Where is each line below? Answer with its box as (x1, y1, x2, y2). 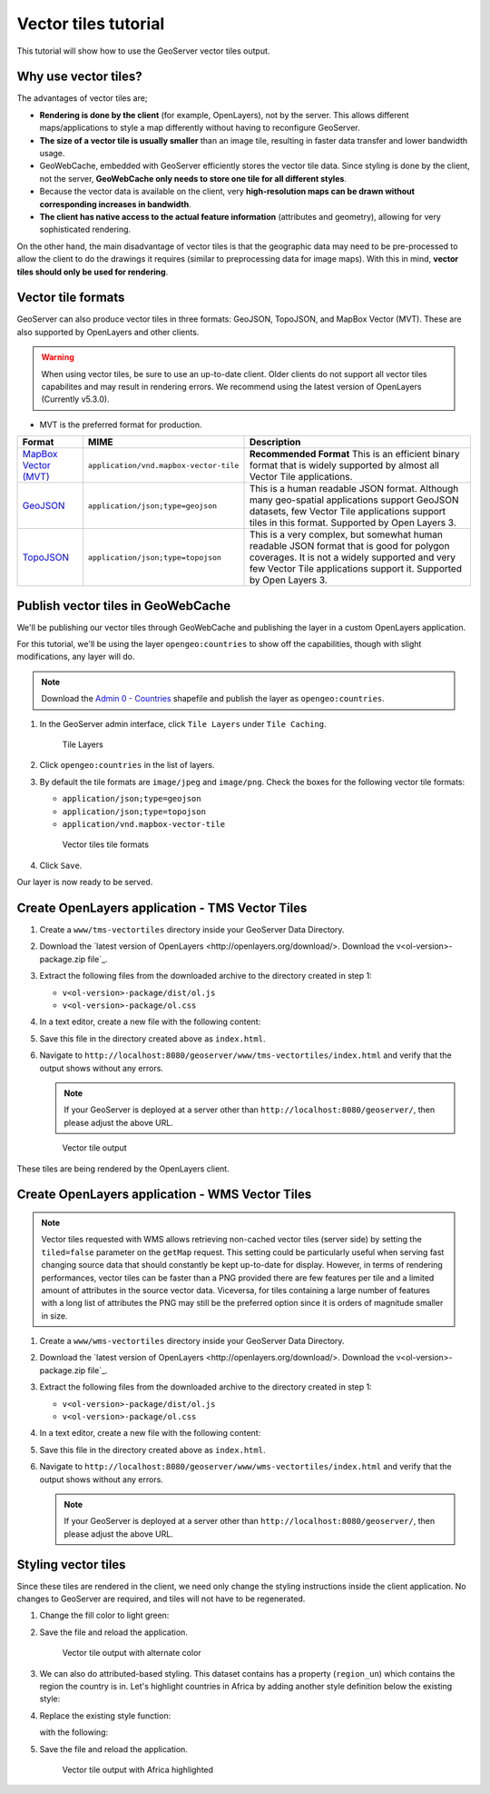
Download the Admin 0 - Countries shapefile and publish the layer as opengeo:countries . (41, 693, 385, 704)
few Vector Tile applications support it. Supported (249, 563, 463, 575)
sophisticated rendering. (39, 224, 132, 235)
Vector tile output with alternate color (62, 1648, 201, 1659)
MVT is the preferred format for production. (39, 419, 203, 430)
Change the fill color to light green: (39, 1610, 170, 1621)
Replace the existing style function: (39, 1709, 171, 1721)
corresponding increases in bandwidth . (39, 198, 191, 209)
